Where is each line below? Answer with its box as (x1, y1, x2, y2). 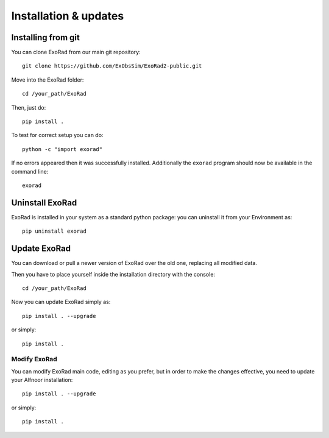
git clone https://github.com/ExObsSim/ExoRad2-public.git (22, 63, 202, 69)
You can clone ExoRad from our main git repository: (11, 49, 141, 56)
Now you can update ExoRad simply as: (11, 298, 111, 306)
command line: (11, 168, 49, 175)
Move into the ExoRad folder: (11, 76, 84, 83)
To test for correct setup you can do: (11, 132, 104, 139)
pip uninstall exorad (22, 228, 87, 235)
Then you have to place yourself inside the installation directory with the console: (11, 270, 216, 278)
